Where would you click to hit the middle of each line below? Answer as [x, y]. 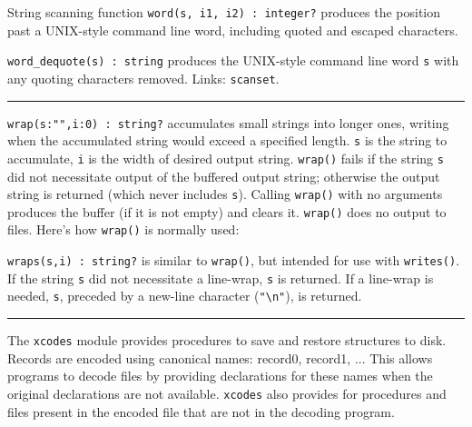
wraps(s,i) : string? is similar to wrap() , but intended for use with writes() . [234, 260]
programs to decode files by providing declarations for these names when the [220, 376]
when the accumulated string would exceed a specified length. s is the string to [227, 140]
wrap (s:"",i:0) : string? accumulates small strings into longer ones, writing [228, 122]
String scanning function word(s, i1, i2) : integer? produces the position [224, 12]
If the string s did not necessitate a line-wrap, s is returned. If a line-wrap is [221, 278]
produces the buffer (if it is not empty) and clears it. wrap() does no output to [227, 211]
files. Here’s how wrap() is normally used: [123, 229]
